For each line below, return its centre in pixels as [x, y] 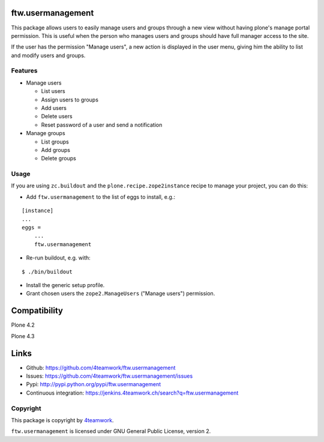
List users [53, 91]
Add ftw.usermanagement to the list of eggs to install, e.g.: [100, 197]
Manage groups [46, 133]
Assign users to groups [70, 100]
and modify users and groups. [48, 55]
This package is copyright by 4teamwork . [62, 420]
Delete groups [58, 159]
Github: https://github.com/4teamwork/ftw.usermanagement [101, 368]
